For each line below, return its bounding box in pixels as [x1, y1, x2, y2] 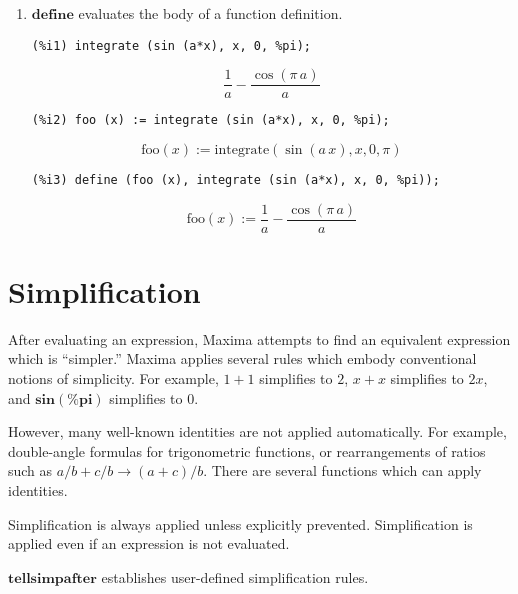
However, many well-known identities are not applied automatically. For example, [8, 421, 507, 442]
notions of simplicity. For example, [8, 368, 219, 388]
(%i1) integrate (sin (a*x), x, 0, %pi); [31, 38, 311, 53]
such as [8, 460, 53, 481]
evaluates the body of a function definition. [78, 3, 343, 23]
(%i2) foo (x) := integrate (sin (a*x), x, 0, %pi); [31, 113, 390, 128]
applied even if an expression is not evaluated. [8, 533, 290, 554]
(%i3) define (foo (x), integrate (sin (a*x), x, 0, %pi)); [31, 172, 440, 187]
